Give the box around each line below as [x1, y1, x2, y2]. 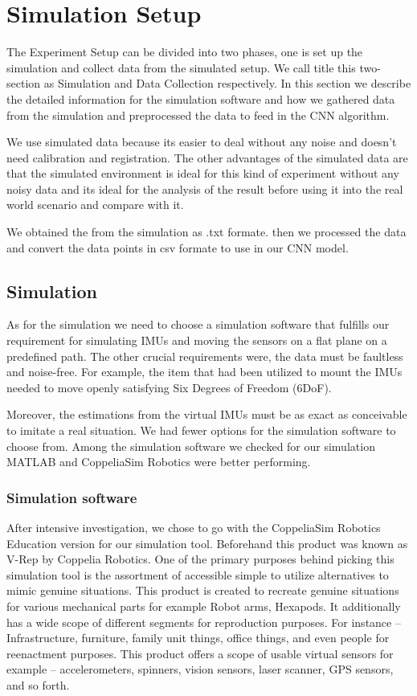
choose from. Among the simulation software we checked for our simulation [6, 437, 375, 454]
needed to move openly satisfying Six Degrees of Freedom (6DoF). [6, 379, 332, 395]
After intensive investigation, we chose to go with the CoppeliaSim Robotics [6, 519, 381, 536]
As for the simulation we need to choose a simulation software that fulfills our [6, 316, 390, 333]
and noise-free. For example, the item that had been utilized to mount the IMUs [6, 363, 403, 380]
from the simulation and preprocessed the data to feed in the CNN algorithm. [6, 106, 390, 123]
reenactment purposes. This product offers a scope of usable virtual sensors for [6, 645, 394, 661]
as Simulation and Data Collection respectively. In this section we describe [43, 75, 411, 92]
